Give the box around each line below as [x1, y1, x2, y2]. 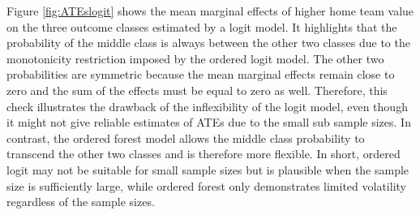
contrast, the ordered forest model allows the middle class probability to [6, 129, 365, 146]
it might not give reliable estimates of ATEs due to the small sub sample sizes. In [6, 114, 411, 131]
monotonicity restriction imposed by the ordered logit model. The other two [6, 49, 384, 67]
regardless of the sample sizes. [6, 193, 155, 210]
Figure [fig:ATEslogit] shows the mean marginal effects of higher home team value [6, 2, 414, 19]
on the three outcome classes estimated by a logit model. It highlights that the [6, 18, 397, 35]
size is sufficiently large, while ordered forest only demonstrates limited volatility [6, 177, 406, 194]
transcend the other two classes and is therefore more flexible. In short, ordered [6, 145, 401, 162]
